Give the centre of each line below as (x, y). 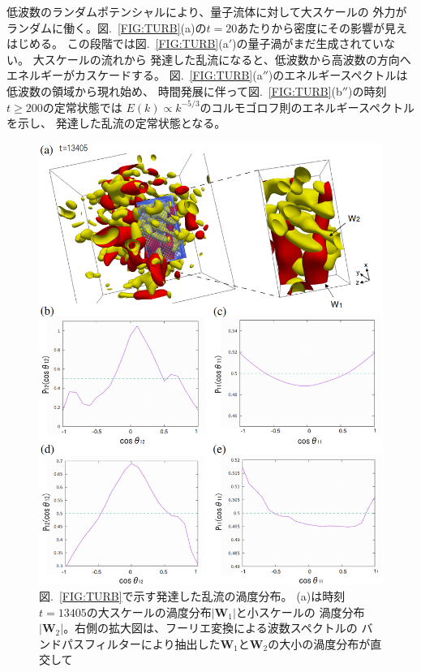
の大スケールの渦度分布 (149, 612)
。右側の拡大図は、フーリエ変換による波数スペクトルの (210, 628)
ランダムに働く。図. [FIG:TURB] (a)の (107, 27)
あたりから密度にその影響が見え (322, 27)
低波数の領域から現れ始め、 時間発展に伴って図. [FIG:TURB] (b (174, 90)
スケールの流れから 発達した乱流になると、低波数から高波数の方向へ (228, 59)
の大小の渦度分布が (319, 643)
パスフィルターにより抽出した (141, 643)
